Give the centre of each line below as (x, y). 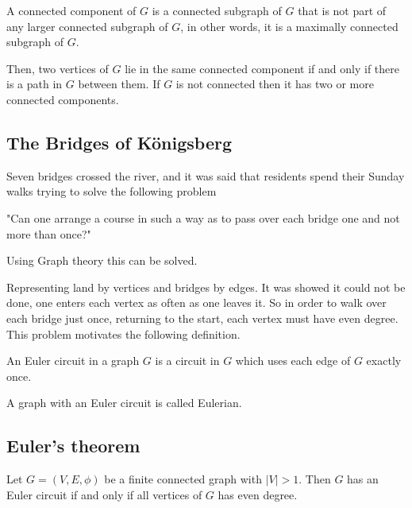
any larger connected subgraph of (87, 26)
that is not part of (342, 10)
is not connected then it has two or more (275, 84)
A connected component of (71, 10)
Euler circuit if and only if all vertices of (104, 494)
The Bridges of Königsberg (119, 142)
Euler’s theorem (73, 446)
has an (363, 479)
